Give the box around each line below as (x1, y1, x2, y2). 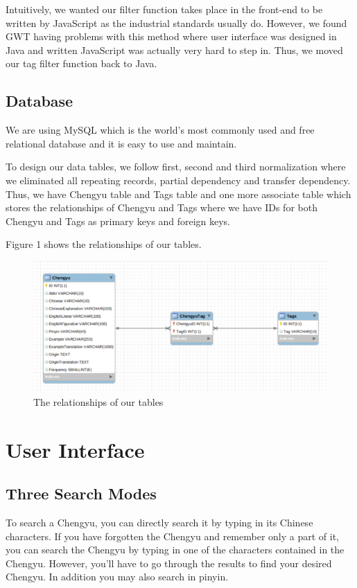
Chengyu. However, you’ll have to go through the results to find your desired (6, 555, 332, 570)
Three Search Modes (6, 483, 157, 504)
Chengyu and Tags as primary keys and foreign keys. (6, 213, 230, 228)
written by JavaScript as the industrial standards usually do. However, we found (6, 15, 347, 30)
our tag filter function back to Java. (6, 56, 157, 71)
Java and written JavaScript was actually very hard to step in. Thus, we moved (6, 42, 343, 57)
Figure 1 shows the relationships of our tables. (6, 237, 202, 251)
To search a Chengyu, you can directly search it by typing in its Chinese (6, 515, 313, 529)
